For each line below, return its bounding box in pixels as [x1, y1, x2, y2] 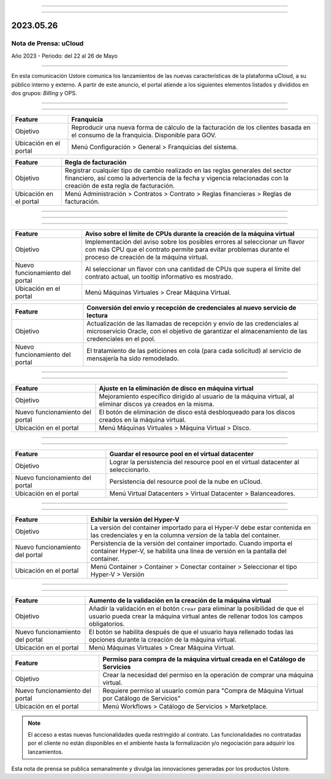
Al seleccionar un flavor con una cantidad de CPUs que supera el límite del [85, 265, 301, 273]
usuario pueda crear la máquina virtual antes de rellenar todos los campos [89, 612, 303, 621]
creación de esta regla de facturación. [64, 182, 175, 190]
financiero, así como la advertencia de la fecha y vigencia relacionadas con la [64, 174, 289, 182]
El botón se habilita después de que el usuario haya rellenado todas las [89, 628, 294, 637]
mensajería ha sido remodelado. [86, 354, 180, 363]
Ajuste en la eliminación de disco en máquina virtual [99, 384, 254, 393]
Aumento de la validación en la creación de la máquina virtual [89, 596, 272, 605]
